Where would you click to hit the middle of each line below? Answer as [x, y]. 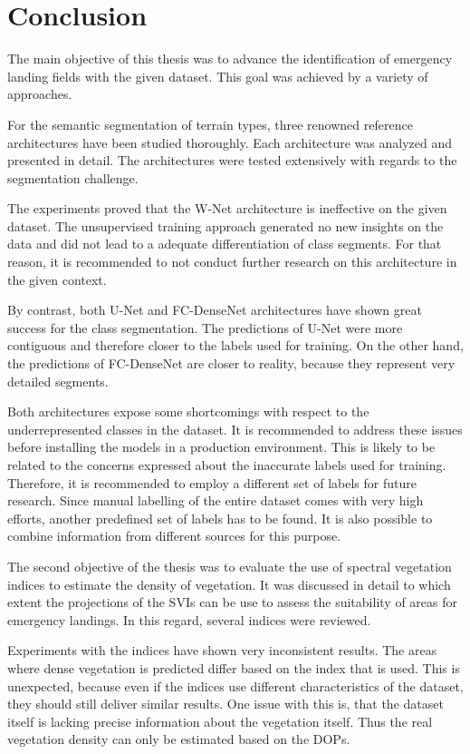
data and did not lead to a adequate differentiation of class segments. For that [225, 244]
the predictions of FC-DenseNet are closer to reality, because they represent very [231, 363]
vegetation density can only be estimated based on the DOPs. [179, 739]
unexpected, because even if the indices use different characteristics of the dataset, [235, 685]
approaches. [40, 94]
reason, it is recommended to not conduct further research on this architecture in [232, 262]
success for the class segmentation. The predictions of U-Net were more [205, 327]
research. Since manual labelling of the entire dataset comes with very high [216, 500]
